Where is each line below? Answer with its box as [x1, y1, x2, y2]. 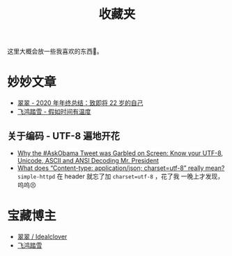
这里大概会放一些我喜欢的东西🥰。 [7, 47, 103, 56]
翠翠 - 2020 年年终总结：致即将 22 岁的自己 [17, 99, 144, 107]
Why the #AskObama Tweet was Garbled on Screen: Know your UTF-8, [17, 148, 224, 157]
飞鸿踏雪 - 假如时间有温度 [17, 108, 92, 116]
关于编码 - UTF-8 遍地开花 [7, 130, 120, 142]
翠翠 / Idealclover [17, 232, 68, 241]
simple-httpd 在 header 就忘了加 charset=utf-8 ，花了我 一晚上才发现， [17, 172, 224, 180]
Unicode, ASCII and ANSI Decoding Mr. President [17, 156, 159, 164]
